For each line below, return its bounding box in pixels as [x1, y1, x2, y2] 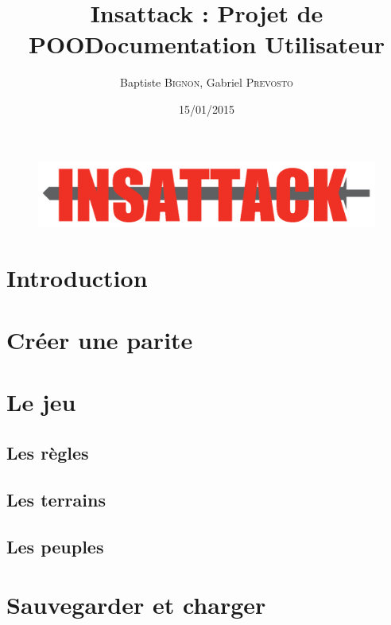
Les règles [6, 441, 89, 464]
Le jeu [6, 386, 76, 418]
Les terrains [6, 487, 106, 511]
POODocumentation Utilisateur [28, 28, 385, 60]
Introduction [6, 261, 148, 293]
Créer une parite [6, 324, 193, 356]
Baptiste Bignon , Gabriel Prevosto [120, 74, 293, 91]
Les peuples [6, 534, 104, 558]
